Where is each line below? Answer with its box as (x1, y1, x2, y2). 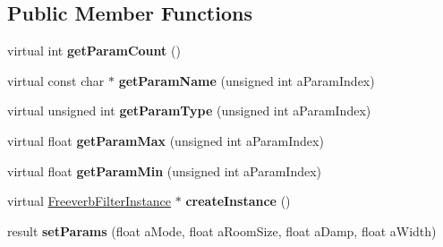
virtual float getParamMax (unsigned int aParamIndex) (7, 131, 324, 149)
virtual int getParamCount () (7, 41, 181, 60)
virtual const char (7, 71, 105, 89)
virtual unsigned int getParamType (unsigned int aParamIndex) (7, 101, 371, 120)
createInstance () (185, 192, 291, 210)
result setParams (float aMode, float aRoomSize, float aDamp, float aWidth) (7, 221, 437, 240)
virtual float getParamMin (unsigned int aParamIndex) (7, 161, 321, 180)
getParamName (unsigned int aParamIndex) (118, 71, 375, 89)
